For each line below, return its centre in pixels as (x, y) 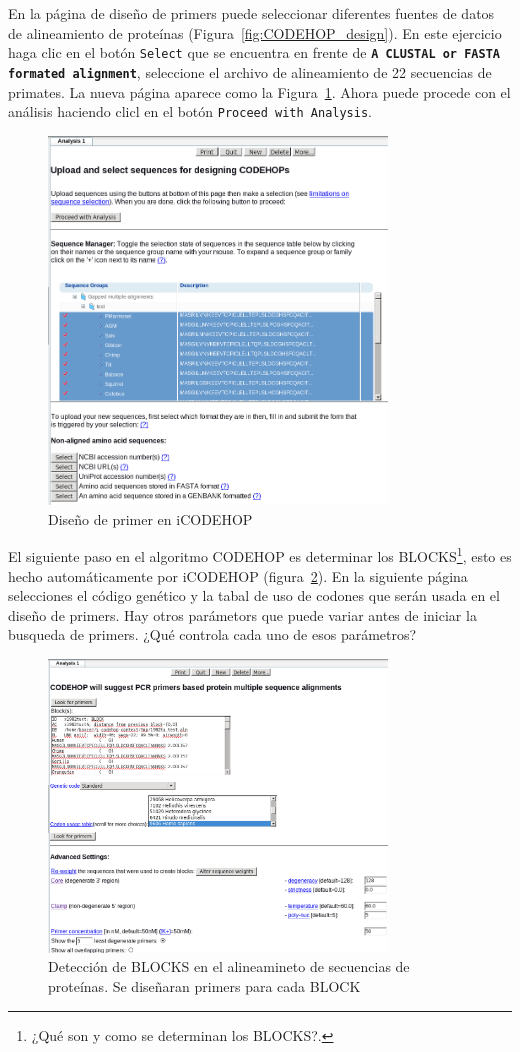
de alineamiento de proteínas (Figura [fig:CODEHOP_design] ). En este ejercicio (255, 32)
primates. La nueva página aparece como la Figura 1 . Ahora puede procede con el (259, 91)
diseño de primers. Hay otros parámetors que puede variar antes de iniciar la (242, 614)
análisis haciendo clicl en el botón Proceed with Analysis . (190, 111)
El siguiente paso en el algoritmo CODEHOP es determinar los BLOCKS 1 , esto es (260, 554)
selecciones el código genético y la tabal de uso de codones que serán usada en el (254, 595)
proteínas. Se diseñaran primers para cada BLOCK (204, 986)
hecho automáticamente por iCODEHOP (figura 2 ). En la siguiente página (238, 575)
